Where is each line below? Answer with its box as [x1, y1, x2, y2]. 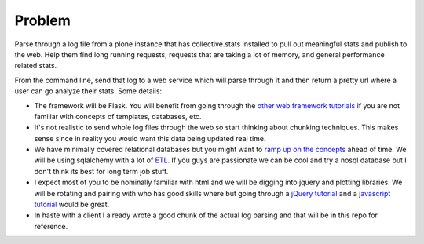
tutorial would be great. [34, 200, 110, 209]
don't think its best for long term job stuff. [34, 166, 169, 176]
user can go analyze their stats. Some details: [14, 86, 163, 96]
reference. [34, 221, 68, 231]
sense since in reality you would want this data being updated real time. [34, 133, 266, 143]
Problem [14, 12, 71, 29]
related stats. [14, 61, 57, 71]
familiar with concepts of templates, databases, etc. [34, 111, 202, 121]
